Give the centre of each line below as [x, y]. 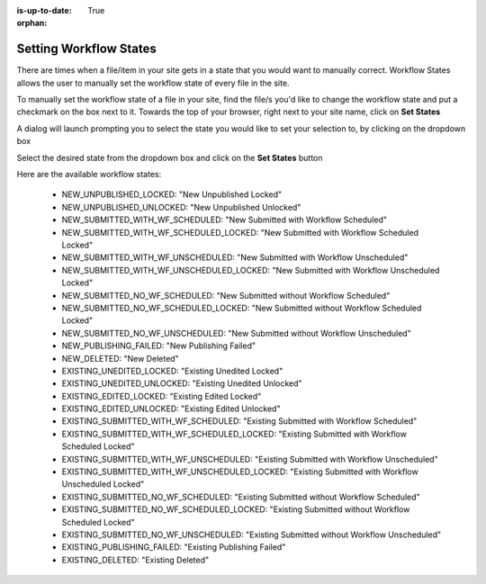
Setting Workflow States [87, 49]
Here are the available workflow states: [89, 175]
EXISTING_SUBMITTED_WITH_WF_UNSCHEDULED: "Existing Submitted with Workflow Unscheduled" [250, 459]
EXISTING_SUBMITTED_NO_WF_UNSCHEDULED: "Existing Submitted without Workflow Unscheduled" [252, 535]
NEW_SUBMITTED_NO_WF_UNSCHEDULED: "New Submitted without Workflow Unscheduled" [236, 333]
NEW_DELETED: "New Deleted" [120, 358]
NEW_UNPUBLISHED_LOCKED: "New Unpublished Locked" [172, 194]
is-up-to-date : [44, 10]
